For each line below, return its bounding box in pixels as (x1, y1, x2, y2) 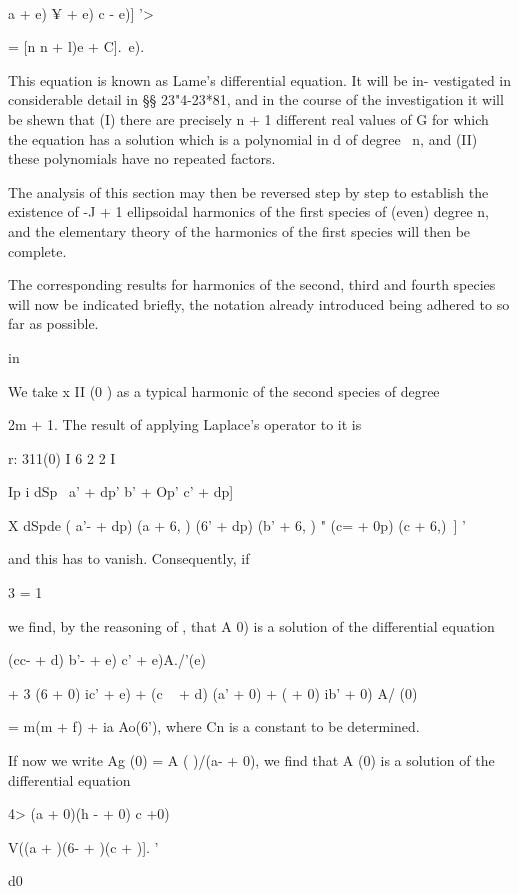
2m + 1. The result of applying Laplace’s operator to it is (8, 414, 362, 435)
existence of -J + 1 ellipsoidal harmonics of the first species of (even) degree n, (8, 201, 489, 222)
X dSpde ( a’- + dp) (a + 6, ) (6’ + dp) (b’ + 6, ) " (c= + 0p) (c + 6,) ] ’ (8, 514, 466, 535)
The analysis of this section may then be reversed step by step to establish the (8, 181, 489, 202)
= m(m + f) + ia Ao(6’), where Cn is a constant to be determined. (8, 716, 420, 737)
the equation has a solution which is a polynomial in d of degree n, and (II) (8, 128, 478, 149)
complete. (8, 240, 67, 261)
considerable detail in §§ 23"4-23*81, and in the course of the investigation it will (8, 89, 504, 110)
